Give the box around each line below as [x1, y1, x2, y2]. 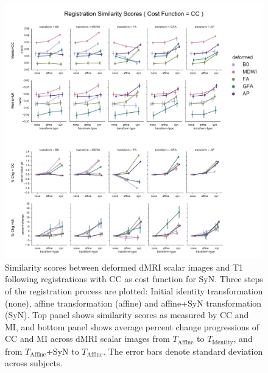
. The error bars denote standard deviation [103, 344, 263, 357]
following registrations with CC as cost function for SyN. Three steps [5, 272, 263, 285]
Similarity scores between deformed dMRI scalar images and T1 [5, 260, 244, 273]
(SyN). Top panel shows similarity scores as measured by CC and [5, 308, 249, 321]
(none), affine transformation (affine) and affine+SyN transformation [5, 296, 262, 309]
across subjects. [5, 357, 63, 369]
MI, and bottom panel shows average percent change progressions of [5, 320, 259, 333]
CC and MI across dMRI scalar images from [5, 332, 170, 345]
